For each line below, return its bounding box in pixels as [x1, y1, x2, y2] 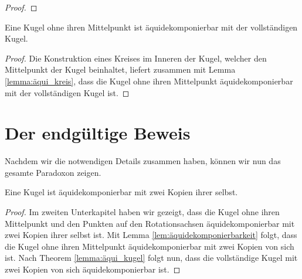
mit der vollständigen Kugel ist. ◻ [5, 86, 130, 98]
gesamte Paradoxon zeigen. [5, 166, 101, 178]
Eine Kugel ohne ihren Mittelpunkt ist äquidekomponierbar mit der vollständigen [5, 21, 298, 33]
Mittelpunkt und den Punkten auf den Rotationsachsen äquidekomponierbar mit [5, 217, 295, 229]
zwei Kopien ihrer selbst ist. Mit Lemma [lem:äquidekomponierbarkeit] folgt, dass [5, 229, 297, 241]
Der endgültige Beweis [5, 121, 191, 145]
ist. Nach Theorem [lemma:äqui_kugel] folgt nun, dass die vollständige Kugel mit [5, 251, 298, 264]
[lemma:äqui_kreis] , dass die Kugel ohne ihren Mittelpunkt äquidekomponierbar [5, 74, 293, 87]
